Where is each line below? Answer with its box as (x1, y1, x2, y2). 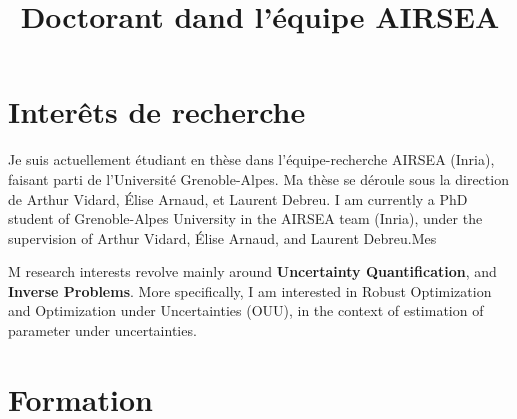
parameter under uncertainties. (8, 320, 197, 341)
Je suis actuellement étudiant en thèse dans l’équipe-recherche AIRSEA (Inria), (8, 149, 495, 170)
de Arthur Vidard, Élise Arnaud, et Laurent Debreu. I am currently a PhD (8, 188, 468, 209)
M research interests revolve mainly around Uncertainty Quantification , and (8, 261, 497, 282)
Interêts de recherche (8, 91, 306, 132)
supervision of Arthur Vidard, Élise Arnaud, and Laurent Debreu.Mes (8, 227, 437, 248)
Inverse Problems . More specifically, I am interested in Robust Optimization (8, 280, 492, 301)
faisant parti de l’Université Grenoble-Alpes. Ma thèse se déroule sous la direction (8, 168, 509, 189)
